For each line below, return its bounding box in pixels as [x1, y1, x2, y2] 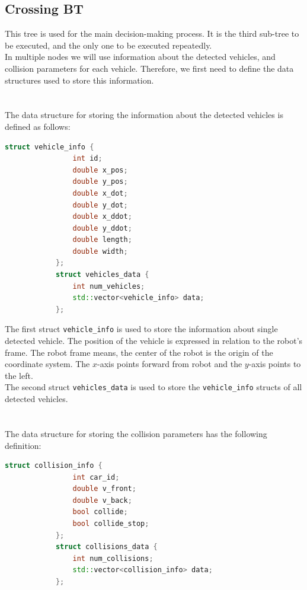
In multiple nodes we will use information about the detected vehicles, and [5, 50, 276, 63]
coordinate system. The [5, 358, 90, 370]
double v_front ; [72, 484, 136, 493]
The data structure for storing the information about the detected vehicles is [5, 109, 283, 121]
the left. [5, 369, 33, 381]
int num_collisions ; [72, 554, 153, 563]
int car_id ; [72, 473, 120, 481]
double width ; [72, 247, 128, 256]
